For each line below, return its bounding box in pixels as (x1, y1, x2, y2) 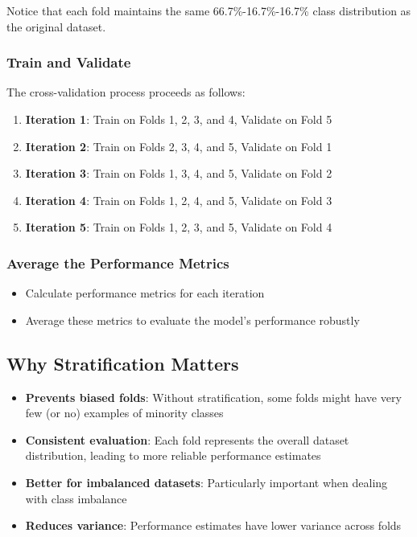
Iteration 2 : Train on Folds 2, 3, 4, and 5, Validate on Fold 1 (25, 137, 332, 154)
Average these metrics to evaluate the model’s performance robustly (25, 311, 360, 328)
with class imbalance (25, 490, 127, 506)
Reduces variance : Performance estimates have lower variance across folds (25, 517, 402, 534)
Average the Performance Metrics (6, 252, 229, 273)
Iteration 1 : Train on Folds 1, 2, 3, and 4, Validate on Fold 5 (25, 111, 332, 127)
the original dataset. (6, 18, 106, 35)
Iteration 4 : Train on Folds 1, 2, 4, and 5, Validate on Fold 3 (25, 191, 332, 208)
